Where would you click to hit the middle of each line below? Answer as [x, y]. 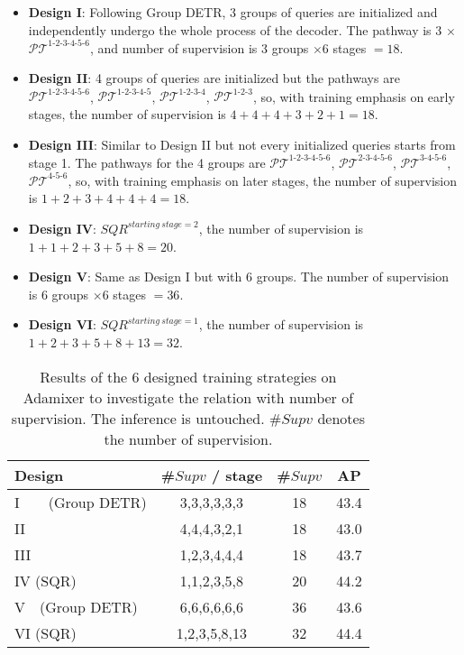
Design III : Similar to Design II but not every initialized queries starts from [242, 144]
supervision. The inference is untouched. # [146, 418]
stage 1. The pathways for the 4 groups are [147, 162]
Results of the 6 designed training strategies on [188, 376]
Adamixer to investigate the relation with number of [188, 397]
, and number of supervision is [173, 47]
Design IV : [62, 228]
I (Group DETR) [81, 502]
